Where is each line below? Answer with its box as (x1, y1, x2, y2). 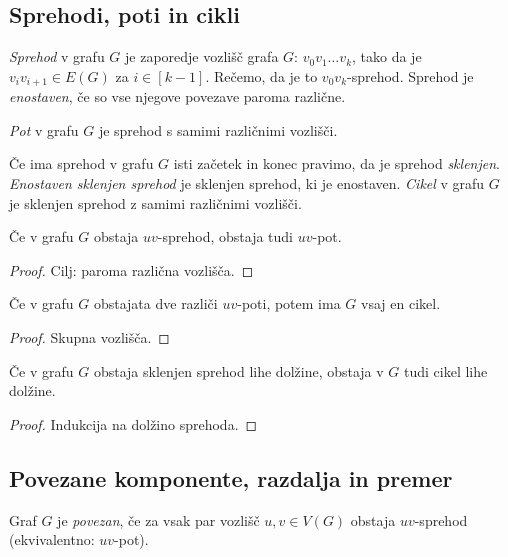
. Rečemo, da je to (205, 65, 318, 86)
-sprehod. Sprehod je (347, 65, 474, 86)
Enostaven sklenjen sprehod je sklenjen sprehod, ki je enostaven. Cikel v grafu (9, 173, 485, 194)
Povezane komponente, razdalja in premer (9, 462, 453, 493)
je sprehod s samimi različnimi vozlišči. (98, 119, 338, 140)
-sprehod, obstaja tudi (157, 226, 294, 247)
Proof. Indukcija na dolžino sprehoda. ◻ (9, 413, 258, 434)
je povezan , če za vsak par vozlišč (57, 509, 260, 530)
